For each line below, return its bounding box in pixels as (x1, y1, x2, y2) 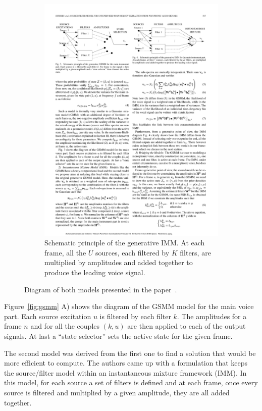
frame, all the (44, 247, 86, 258)
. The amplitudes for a (177, 311, 247, 321)
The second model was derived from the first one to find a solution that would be (4, 347, 256, 358)
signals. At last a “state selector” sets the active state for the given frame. (4, 331, 233, 341)
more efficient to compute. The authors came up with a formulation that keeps (4, 357, 248, 368)
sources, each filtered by (95, 247, 170, 258)
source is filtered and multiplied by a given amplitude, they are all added (4, 387, 230, 397)
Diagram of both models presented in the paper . (24, 284, 177, 294)
